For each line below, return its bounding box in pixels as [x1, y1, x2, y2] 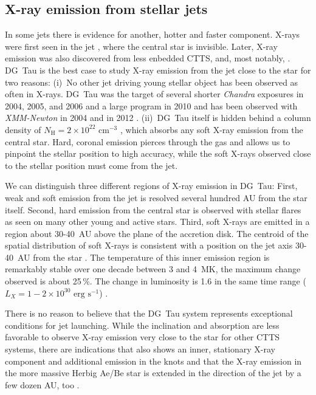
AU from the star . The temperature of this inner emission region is [17, 250, 270, 263]
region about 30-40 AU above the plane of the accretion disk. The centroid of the [5, 227, 309, 239]
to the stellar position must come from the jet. [5, 159, 178, 171]
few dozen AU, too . [5, 378, 80, 391]
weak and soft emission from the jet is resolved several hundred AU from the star [5, 191, 307, 204]
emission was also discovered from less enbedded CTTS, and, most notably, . [5, 52, 290, 64]
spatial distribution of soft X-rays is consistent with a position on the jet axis [5, 239, 293, 252]
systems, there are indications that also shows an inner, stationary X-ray [5, 343, 275, 355]
